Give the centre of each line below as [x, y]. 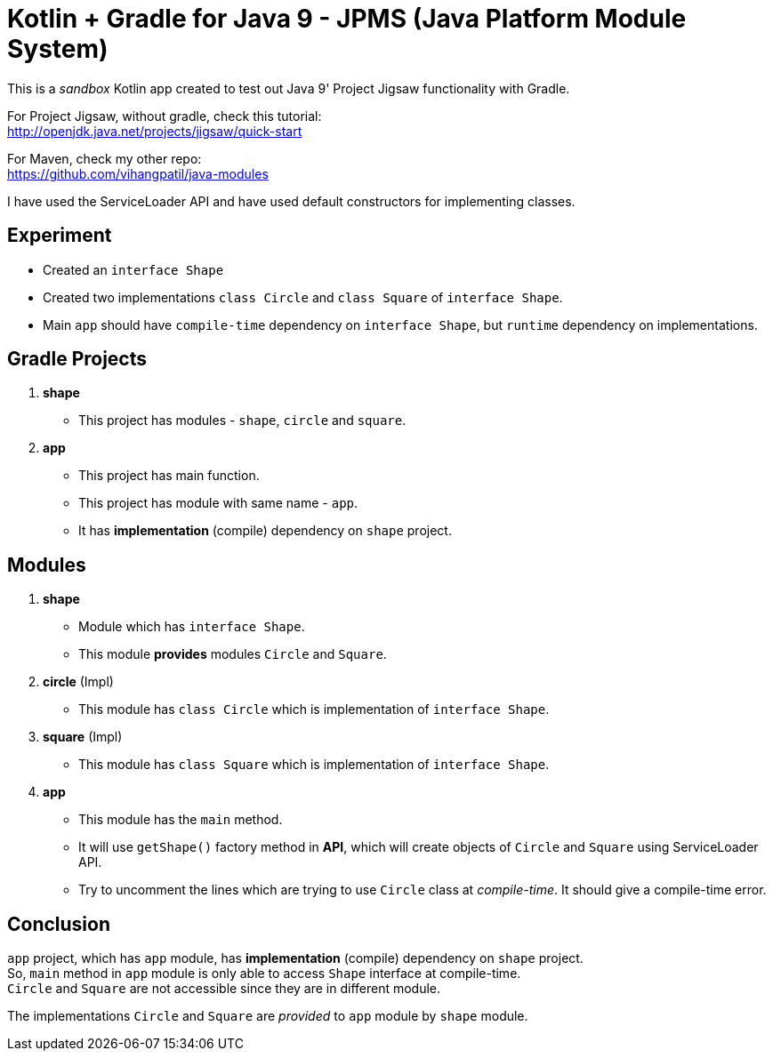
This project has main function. [169, 476]
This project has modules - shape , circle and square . [242, 421]
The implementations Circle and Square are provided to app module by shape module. [268, 1016]
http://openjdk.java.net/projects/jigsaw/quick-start [155, 131]
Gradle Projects [77, 359]
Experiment [60, 236]
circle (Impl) [78, 682]
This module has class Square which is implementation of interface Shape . [314, 765]
